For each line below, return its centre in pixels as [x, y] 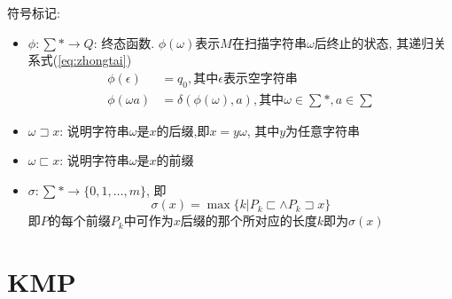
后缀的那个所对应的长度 [249, 220]
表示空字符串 [260, 79]
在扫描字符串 [269, 42]
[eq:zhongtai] [92, 60]
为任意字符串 [323, 130]
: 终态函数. [124, 42]
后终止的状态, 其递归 [374, 42]
